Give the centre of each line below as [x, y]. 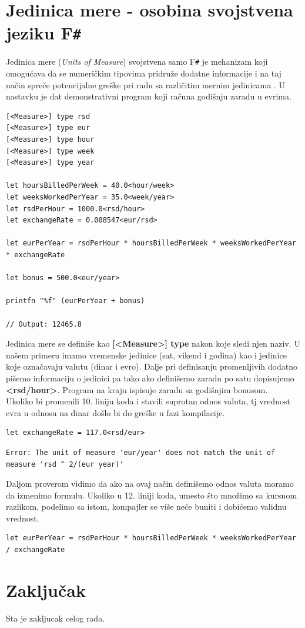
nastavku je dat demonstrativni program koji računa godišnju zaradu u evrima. [149, 96]
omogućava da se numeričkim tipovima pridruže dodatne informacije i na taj [144, 73]
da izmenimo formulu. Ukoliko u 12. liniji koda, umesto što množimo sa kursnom [152, 495]
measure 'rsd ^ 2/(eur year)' [65, 464]
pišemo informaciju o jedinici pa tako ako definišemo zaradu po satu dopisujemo [150, 378]
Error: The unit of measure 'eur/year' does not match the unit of [141, 452]
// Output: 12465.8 [44, 324]
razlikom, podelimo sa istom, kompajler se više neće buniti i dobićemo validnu [146, 506]
